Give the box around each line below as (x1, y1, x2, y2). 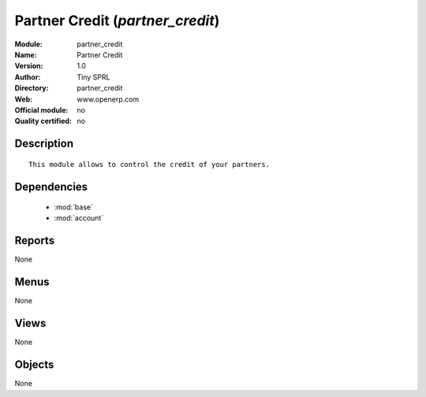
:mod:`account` (54, 213, 104, 223)
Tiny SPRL (77, 72, 110, 82)
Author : (14, 72, 41, 82)
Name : (14, 50, 37, 59)
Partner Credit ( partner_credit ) (14, 12, 220, 29)
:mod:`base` (54, 202, 94, 212)
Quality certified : (14, 117, 73, 126)
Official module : (14, 105, 69, 114)
